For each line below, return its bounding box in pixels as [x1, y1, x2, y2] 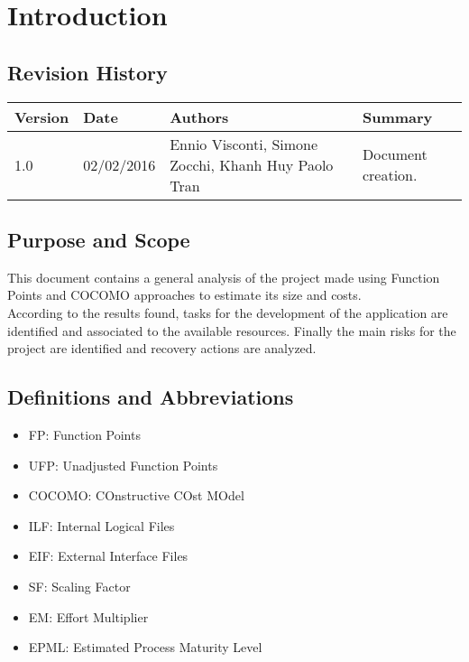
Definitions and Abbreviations [7, 383, 294, 411]
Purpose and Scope [7, 225, 190, 253]
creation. [362, 164, 418, 186]
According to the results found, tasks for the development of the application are [7, 303, 448, 322]
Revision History [7, 58, 168, 86]
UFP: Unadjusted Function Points [28, 455, 218, 474]
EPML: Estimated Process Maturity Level [28, 638, 262, 657]
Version [14, 106, 69, 127]
